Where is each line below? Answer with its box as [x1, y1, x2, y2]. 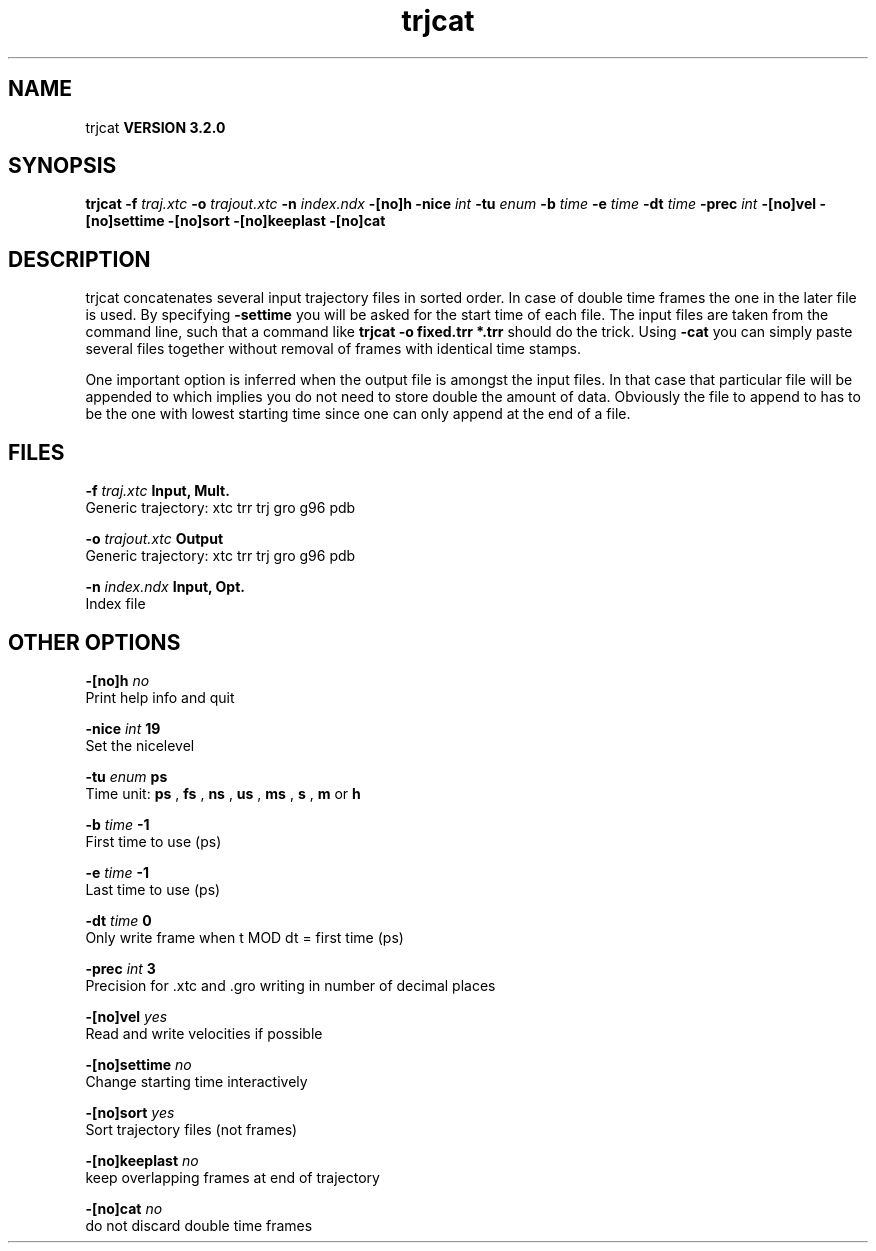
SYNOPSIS [8, 153, 117, 179]
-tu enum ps [85, 767, 168, 785]
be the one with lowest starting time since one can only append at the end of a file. [85, 405, 631, 423]
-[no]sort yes [85, 1103, 175, 1121]
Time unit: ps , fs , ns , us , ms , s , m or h [85, 784, 361, 802]
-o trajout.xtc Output [85, 530, 224, 548]
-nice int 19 [85, 719, 161, 737]
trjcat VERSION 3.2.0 [85, 118, 226, 136]
